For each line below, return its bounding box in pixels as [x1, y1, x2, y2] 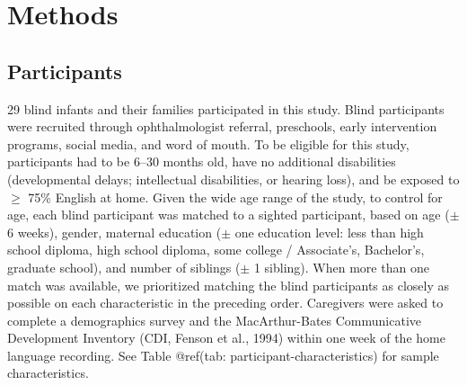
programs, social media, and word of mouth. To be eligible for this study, [7, 134, 410, 153]
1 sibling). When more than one [253, 257, 429, 276]
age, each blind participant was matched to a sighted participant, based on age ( [7, 205, 450, 224]
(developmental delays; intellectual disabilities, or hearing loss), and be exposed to [7, 169, 460, 188]
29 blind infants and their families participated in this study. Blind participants [7, 99, 445, 118]
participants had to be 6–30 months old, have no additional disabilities [7, 152, 396, 171]
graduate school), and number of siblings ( [7, 257, 241, 276]
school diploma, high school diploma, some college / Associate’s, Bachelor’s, [7, 240, 425, 259]
